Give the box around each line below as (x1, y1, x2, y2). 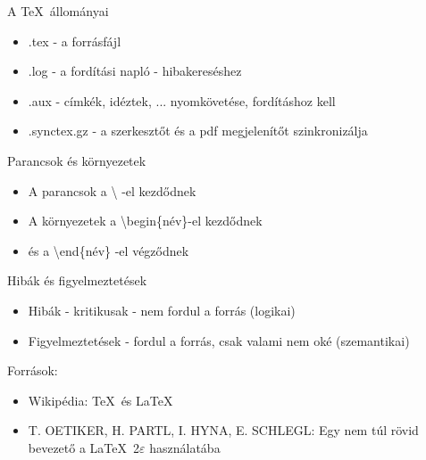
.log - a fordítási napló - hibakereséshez (28, 62, 242, 80)
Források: (7, 361, 58, 380)
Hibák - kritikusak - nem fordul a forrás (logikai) (28, 300, 296, 319)
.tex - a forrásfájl (28, 31, 121, 50)
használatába (149, 438, 221, 456)
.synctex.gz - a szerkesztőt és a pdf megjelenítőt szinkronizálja (28, 121, 368, 140)
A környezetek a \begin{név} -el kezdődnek (28, 211, 263, 230)
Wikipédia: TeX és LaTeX (28, 390, 173, 409)
